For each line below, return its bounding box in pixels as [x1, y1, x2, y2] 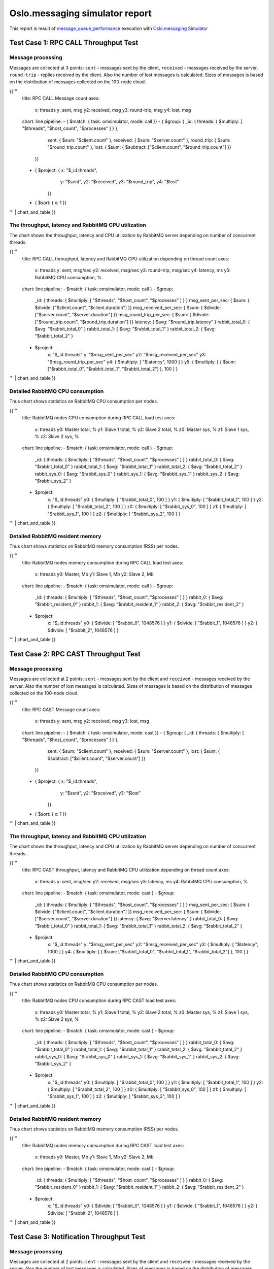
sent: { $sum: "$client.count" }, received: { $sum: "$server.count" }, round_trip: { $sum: [47, 137, 231, 143]
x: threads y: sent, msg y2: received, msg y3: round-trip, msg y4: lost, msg [35, 107, 191, 113]
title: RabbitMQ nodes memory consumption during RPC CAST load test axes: [22, 1142, 184, 1148]
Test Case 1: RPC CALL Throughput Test [9, 39, 139, 47]
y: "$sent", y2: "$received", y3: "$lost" [60, 790, 141, 796]
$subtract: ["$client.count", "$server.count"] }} [47, 755, 146, 761]
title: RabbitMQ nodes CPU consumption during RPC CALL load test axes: [22, 415, 176, 421]
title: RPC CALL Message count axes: [22, 95, 100, 102]
